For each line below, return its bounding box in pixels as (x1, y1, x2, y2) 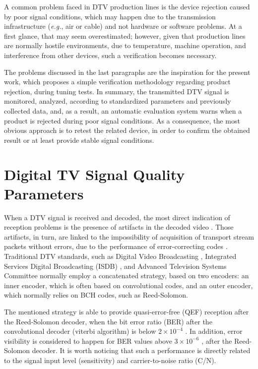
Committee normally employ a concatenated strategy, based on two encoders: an (4, 270, 249, 281)
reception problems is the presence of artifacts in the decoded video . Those (4, 222, 234, 232)
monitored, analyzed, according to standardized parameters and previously (4, 96, 231, 106)
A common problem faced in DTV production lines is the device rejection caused (4, 1, 250, 11)
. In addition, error (185, 326, 243, 336)
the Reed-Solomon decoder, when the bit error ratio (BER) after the (4, 316, 212, 326)
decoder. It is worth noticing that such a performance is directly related (32, 345, 251, 356)
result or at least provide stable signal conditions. (4, 134, 154, 145)
